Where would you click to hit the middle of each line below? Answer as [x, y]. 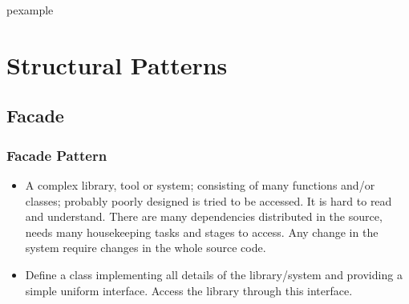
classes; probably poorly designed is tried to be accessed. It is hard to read [209, 200]
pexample [30, 10]
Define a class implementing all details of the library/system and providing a [214, 274]
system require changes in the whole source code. [146, 248]
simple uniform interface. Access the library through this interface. [189, 290]
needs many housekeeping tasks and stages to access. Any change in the [202, 232]
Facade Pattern [57, 155]
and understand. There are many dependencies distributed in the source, [204, 216]
